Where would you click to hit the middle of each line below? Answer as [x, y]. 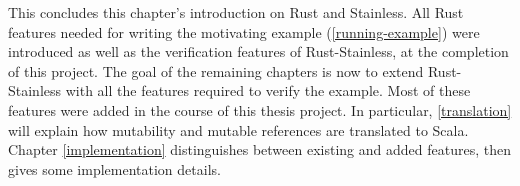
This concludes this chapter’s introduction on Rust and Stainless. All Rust [236, 12]
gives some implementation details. [114, 168]
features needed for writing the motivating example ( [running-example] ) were [244, 31]
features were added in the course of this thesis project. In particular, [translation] [260, 109]
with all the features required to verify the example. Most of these [268, 90]
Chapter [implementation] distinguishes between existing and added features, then [259, 149]
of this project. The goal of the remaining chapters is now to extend [216, 70]
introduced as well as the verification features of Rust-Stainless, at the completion [258, 51]
